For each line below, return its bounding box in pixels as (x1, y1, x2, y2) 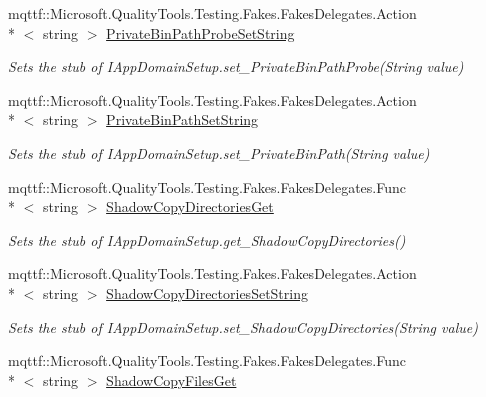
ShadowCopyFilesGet (106, 369, 237, 390)
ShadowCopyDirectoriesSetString (106, 282, 308, 303)
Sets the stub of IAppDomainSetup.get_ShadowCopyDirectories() (8, 229, 406, 250)
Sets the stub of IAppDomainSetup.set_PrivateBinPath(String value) (8, 142, 430, 163)
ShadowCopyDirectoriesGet (106, 196, 274, 217)
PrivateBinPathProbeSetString (106, 22, 295, 43)
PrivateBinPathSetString (106, 109, 259, 130)
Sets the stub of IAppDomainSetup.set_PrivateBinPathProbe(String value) (8, 56, 464, 77)
